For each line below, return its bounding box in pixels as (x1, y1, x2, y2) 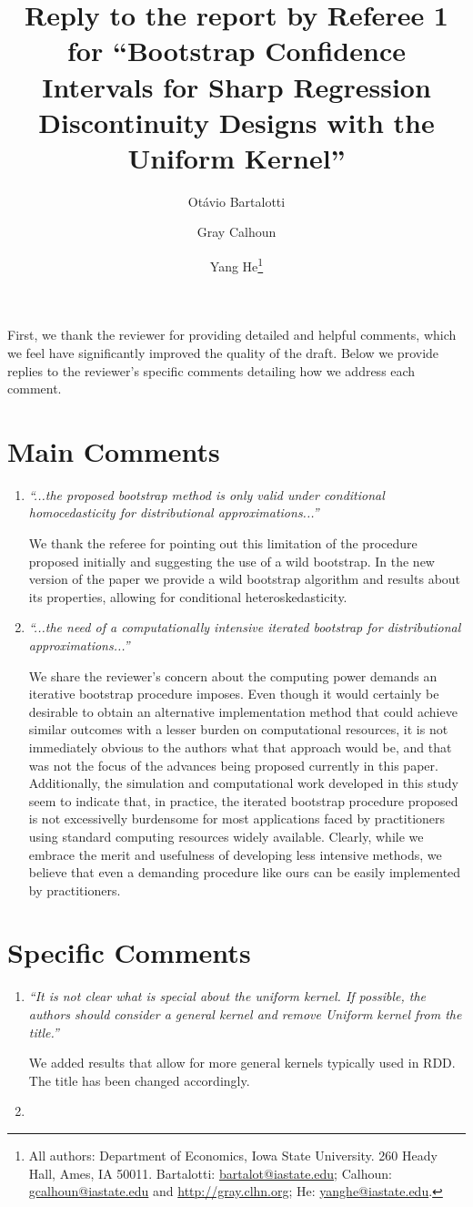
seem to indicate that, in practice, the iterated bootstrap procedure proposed (28, 791, 458, 810)
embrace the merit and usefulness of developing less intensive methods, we (28, 844, 442, 864)
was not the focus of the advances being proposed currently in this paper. (28, 755, 438, 774)
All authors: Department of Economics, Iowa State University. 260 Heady (28, 1145, 438, 1164)
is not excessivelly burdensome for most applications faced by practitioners (28, 809, 446, 828)
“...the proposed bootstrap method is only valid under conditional (28, 485, 385, 504)
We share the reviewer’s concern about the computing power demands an (28, 666, 438, 685)
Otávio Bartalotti (187, 191, 286, 210)
